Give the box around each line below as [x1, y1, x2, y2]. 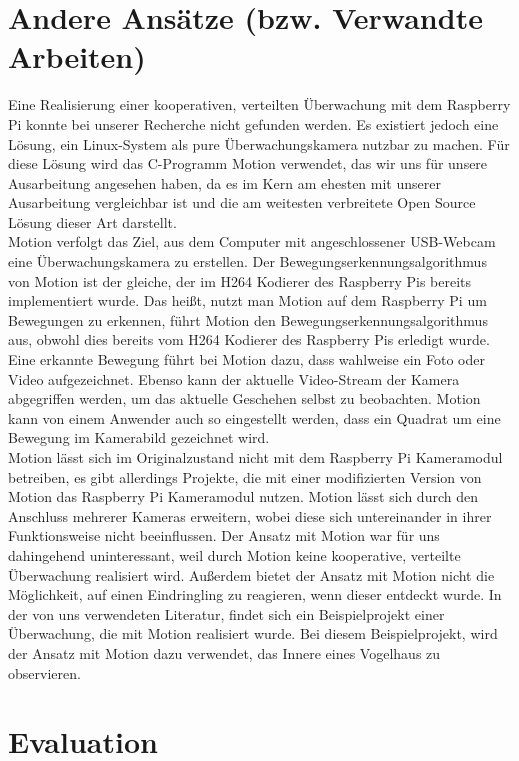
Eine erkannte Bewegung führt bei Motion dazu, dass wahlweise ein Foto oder [8, 349, 485, 370]
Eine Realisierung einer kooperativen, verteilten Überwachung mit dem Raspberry [8, 94, 511, 115]
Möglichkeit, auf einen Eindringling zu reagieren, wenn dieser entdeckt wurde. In [8, 584, 502, 605]
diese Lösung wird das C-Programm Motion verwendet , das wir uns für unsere [8, 153, 488, 174]
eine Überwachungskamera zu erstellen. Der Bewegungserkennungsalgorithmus [8, 251, 487, 272]
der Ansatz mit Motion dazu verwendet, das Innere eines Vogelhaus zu [8, 642, 441, 663]
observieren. [8, 662, 81, 683]
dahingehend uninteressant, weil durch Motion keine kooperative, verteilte [8, 544, 461, 565]
